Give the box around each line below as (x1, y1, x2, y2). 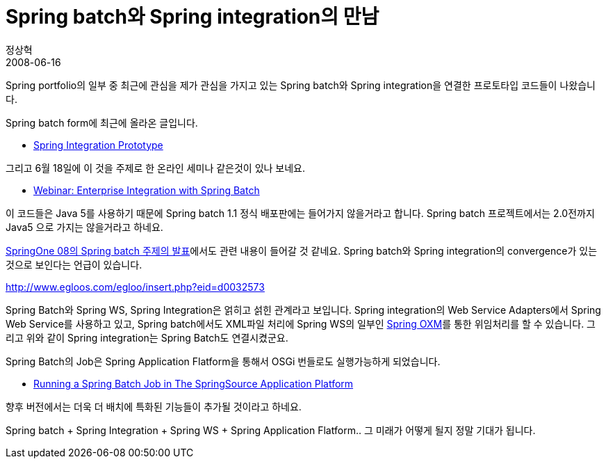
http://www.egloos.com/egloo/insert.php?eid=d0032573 (6, 280, 265, 293)
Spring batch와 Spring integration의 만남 (6, 5, 379, 29)
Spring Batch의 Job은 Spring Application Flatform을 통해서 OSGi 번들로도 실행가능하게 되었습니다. (6, 355, 441, 367)
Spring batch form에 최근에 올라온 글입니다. (6, 116, 198, 129)
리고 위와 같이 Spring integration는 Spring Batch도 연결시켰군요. (6, 331, 288, 344)
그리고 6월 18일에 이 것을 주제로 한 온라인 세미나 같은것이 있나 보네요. (6, 161, 306, 174)
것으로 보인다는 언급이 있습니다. (6, 258, 142, 271)
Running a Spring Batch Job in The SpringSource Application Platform (33, 377, 354, 390)
